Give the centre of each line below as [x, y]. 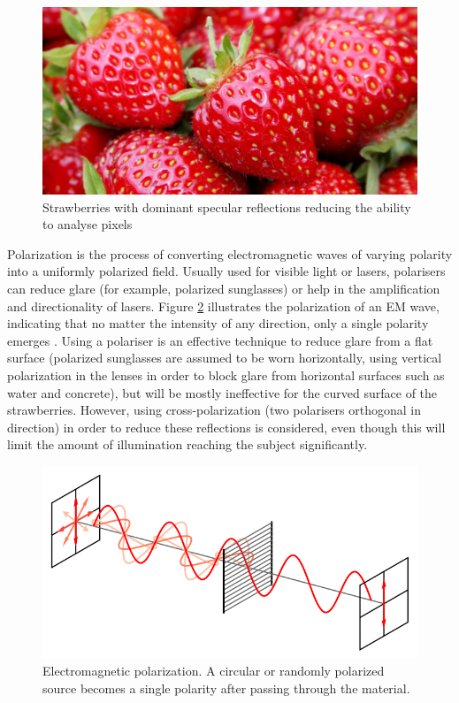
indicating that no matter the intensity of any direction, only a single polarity [218, 323]
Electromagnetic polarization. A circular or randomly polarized [214, 670]
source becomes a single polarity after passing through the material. [226, 688]
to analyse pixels [88, 224]
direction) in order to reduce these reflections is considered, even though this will [226, 427]
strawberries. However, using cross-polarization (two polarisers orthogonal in [214, 410]
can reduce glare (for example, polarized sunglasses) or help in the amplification [224, 288]
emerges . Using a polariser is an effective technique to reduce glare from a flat [220, 340]
